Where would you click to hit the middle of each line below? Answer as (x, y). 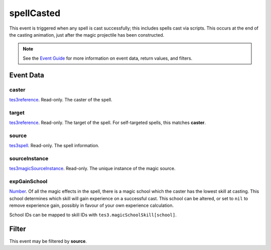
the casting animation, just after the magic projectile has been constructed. (87, 35)
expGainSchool (28, 182)
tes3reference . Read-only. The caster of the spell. (61, 99)
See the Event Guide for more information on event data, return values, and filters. (108, 58)
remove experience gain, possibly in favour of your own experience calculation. (92, 205)
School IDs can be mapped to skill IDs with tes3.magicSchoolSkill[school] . (93, 215)
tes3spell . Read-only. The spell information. (54, 146)
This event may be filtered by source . (48, 241)
